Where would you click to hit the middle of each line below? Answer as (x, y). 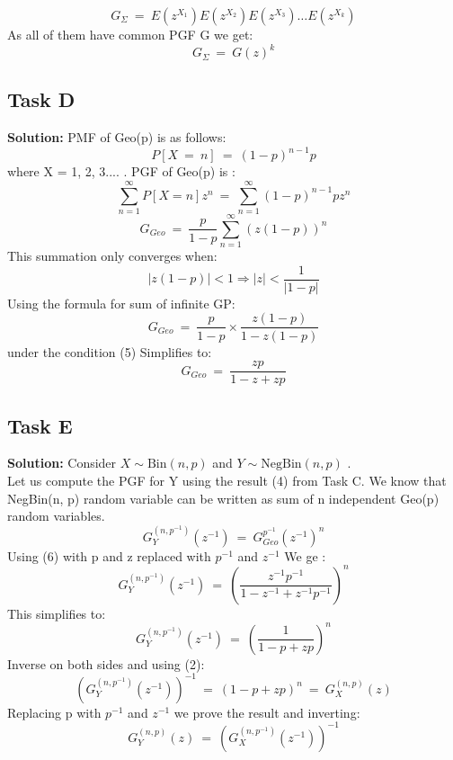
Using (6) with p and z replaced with (109, 555)
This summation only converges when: (112, 256)
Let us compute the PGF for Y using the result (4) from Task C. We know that (227, 480)
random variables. (56, 516)
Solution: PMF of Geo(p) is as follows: (117, 137)
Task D (41, 99)
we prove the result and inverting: (267, 712)
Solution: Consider (62, 463)
